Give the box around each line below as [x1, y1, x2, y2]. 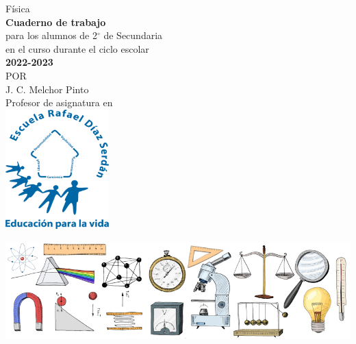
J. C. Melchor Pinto [5, 82, 89, 96]
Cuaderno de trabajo [5, 14, 106, 29]
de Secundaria [103, 28, 163, 42]
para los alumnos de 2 [5, 28, 97, 42]
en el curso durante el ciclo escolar [5, 41, 149, 56]
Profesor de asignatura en [5, 95, 113, 110]
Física [5, 1, 30, 15]
